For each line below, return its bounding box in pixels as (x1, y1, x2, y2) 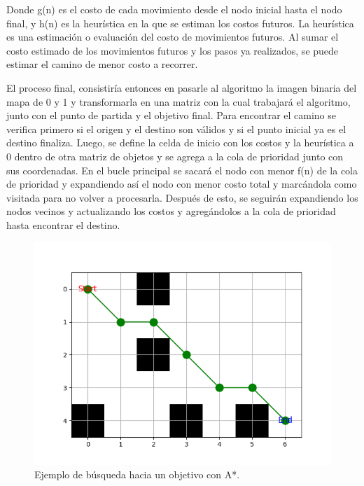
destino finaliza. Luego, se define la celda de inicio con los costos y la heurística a (6, 135, 354, 150)
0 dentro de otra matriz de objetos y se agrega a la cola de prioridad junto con (6, 148, 344, 163)
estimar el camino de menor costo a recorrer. (6, 57, 198, 71)
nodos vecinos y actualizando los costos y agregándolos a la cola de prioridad (6, 204, 336, 218)
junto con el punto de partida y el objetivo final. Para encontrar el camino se (6, 108, 337, 123)
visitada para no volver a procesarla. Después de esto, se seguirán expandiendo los (6, 190, 358, 204)
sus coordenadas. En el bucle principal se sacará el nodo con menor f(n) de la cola (6, 162, 358, 177)
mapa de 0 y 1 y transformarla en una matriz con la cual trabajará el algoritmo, (6, 94, 351, 109)
